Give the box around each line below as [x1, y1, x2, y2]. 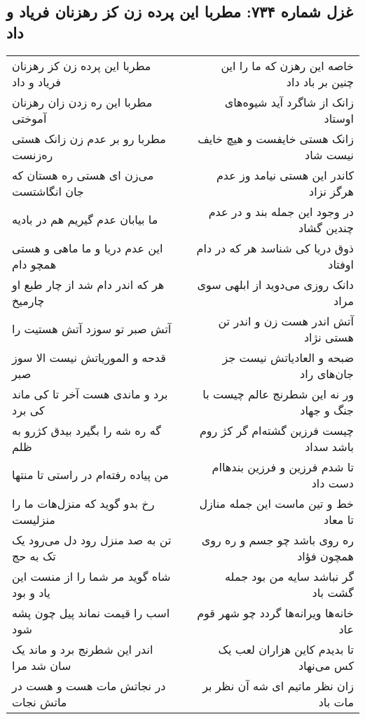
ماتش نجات [12, 693, 67, 710]
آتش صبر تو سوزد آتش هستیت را [12, 321, 172, 337]
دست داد [311, 474, 354, 491]
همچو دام [12, 255, 57, 272]
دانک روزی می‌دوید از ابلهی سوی [197, 276, 354, 293]
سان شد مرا [12, 657, 71, 673]
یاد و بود [12, 584, 50, 600]
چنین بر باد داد [286, 73, 354, 90]
